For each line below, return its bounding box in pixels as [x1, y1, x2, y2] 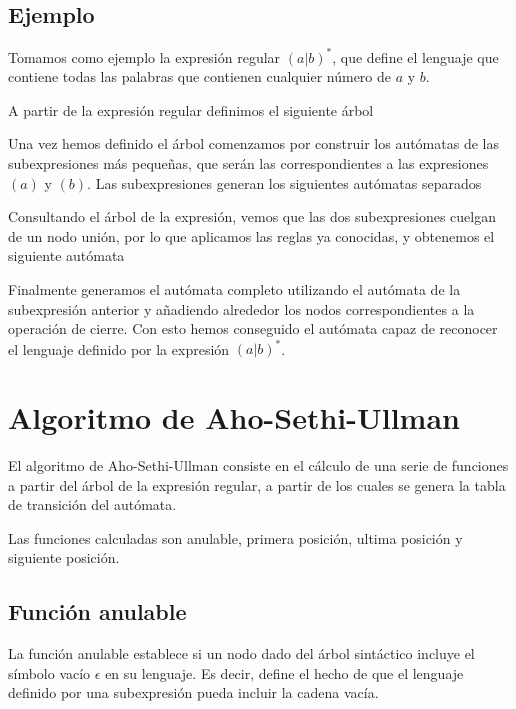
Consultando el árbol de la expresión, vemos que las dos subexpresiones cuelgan [8, 206, 496, 227]
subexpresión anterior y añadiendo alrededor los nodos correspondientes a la [8, 298, 475, 319]
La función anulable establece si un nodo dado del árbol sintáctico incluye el [8, 643, 475, 664]
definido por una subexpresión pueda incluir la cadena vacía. [8, 682, 379, 703]
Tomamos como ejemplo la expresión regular [8, 46, 281, 67]
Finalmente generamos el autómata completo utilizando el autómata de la [8, 279, 461, 300]
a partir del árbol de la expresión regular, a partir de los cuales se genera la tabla [8, 474, 506, 495]
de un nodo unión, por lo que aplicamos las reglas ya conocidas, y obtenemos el [8, 225, 495, 246]
